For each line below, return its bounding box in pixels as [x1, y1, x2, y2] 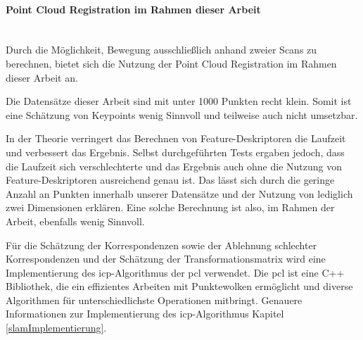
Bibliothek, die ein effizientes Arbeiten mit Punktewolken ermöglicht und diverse [6, 279, 353, 294]
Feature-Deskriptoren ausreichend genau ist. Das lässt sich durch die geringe [6, 172, 335, 187]
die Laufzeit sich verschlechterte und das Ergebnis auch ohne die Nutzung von [6, 158, 342, 173]
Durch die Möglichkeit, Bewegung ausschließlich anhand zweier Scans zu [6, 42, 317, 57]
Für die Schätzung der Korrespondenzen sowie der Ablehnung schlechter [6, 237, 317, 252]
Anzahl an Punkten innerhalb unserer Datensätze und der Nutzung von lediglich [6, 186, 353, 201]
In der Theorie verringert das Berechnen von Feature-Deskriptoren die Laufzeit [6, 131, 346, 146]
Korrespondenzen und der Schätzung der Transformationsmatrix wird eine [6, 251, 326, 266]
